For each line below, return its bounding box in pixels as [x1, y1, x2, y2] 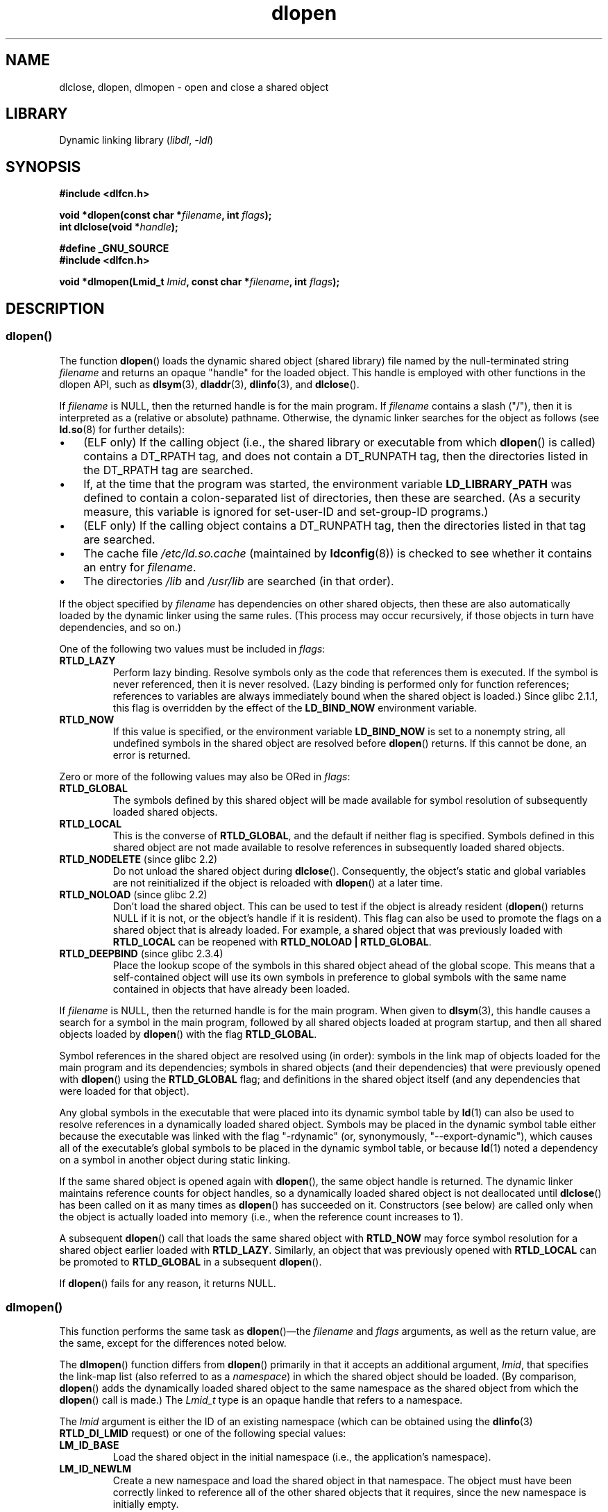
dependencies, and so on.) [59, 621, 182, 633]
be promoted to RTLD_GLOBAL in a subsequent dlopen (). [59, 1255, 322, 1268]
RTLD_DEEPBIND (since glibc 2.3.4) [59, 947, 223, 959]
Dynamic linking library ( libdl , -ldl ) [59, 134, 214, 146]
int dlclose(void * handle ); [59, 221, 178, 233]
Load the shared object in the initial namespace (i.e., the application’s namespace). [112, 1451, 491, 1463]
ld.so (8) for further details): [59, 423, 185, 435]
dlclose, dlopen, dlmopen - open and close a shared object [59, 81, 329, 93]
